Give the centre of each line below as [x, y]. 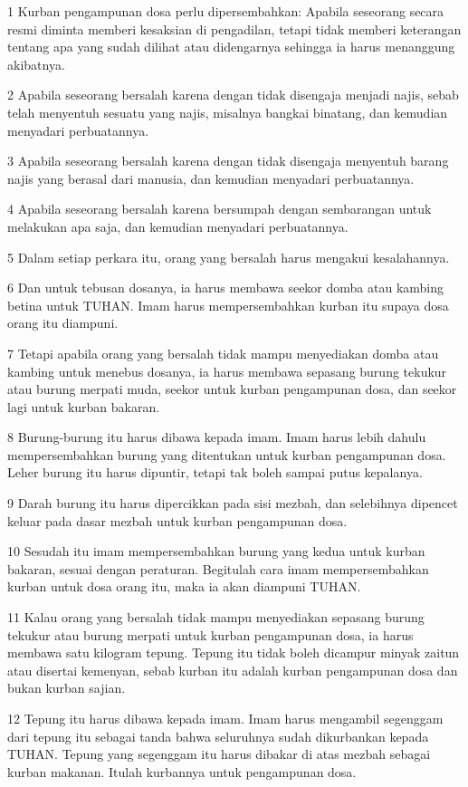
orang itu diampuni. [63, 323]
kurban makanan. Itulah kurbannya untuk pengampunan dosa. [182, 771]
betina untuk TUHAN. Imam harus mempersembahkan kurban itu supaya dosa [228, 305]
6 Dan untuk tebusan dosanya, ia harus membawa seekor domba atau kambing [226, 288]
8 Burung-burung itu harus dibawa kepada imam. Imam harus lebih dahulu [217, 437]
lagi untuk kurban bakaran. [84, 406]
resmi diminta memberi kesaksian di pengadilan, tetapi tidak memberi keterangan [234, 29]
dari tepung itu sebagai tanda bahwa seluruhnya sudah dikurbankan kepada [218, 736]
